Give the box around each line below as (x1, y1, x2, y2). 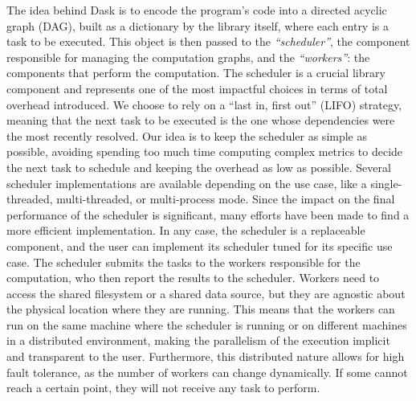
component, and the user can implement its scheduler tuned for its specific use (6, 237, 393, 254)
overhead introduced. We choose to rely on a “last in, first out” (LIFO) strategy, (6, 96, 402, 113)
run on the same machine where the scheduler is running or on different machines (6, 316, 407, 333)
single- (370, 174, 402, 191)
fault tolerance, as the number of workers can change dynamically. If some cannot (6, 363, 408, 380)
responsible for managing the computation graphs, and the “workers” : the (6, 48, 370, 65)
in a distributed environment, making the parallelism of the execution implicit (6, 332, 390, 349)
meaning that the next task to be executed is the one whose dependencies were (6, 112, 395, 129)
